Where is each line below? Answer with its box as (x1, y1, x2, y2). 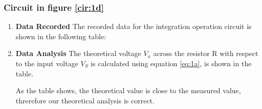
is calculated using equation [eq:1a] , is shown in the (91, 58, 252, 68)
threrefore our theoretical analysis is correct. (15, 95, 155, 105)
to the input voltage (15, 58, 78, 68)
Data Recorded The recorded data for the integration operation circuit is (15, 21, 252, 32)
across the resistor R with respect (153, 48, 258, 59)
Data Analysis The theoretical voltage (15, 48, 141, 59)
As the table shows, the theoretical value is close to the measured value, (15, 85, 241, 96)
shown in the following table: (15, 31, 106, 41)
